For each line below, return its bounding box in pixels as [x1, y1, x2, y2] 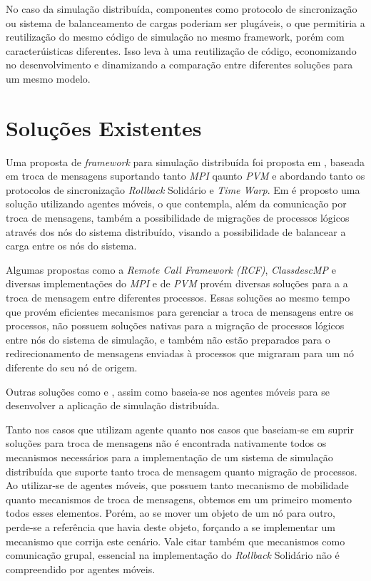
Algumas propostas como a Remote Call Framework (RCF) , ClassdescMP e [6, 262, 336, 277]
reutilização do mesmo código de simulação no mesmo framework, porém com [6, 29, 345, 44]
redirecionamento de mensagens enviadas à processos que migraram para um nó [6, 346, 354, 361]
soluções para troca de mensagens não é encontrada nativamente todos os [6, 436, 327, 451]
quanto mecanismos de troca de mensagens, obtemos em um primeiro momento [6, 491, 352, 506]
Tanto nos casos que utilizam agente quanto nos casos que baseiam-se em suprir [6, 421, 354, 436]
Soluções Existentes [6, 113, 202, 142]
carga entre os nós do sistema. [6, 238, 137, 253]
